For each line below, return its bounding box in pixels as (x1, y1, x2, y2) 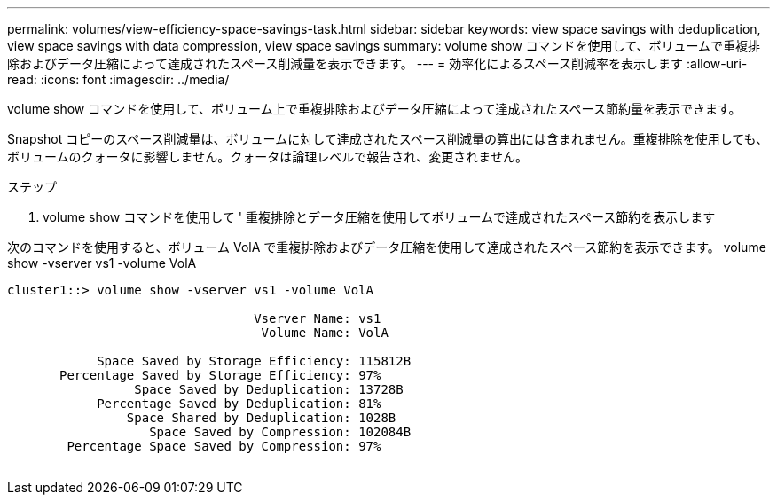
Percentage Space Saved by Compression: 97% (67, 439, 381, 453)
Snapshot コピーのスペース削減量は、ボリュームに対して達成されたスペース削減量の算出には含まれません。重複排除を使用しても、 (7, 131, 769, 146)
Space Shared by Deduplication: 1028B (126, 411, 396, 425)
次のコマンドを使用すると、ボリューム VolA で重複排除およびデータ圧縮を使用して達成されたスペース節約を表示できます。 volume (7, 239, 766, 255)
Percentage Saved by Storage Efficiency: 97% (59, 368, 381, 382)
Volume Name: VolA (261, 326, 388, 340)
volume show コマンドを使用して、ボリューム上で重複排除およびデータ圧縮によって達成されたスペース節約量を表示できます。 (7, 101, 742, 116)
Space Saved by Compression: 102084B (149, 425, 412, 439)
